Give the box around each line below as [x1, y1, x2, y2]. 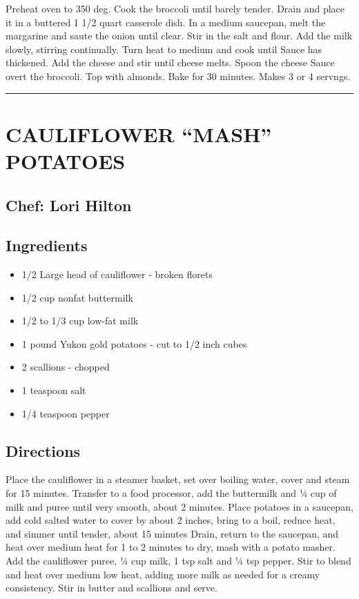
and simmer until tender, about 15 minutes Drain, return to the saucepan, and [6, 526, 339, 540]
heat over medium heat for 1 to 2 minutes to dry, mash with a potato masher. [6, 540, 336, 554]
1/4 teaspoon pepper [21, 406, 110, 420]
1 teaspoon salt [21, 383, 86, 397]
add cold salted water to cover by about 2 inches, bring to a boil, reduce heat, [6, 513, 336, 527]
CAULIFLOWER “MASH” [6, 119, 272, 148]
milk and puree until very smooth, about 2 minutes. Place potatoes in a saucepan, [6, 499, 353, 513]
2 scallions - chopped [21, 360, 110, 374]
